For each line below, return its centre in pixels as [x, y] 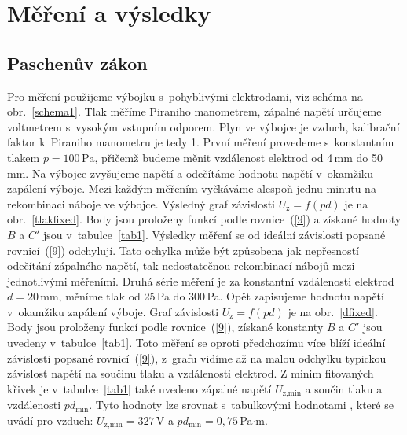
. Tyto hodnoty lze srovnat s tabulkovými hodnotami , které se [241, 405]
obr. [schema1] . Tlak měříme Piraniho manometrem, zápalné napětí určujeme [194, 111]
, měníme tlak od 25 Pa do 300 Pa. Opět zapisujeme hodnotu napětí [221, 296]
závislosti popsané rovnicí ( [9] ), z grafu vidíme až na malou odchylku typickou [197, 358]
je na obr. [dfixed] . [333, 311]
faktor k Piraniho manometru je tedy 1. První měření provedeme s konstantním [201, 142]
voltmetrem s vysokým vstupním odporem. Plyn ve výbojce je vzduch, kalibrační [203, 126]
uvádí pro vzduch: [50, 420]
